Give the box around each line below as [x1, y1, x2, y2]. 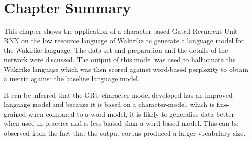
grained [4, 108, 26, 119]
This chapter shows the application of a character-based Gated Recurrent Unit [4, 26, 238, 36]
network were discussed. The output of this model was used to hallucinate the [4, 54, 235, 64]
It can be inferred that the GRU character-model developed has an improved [4, 89, 233, 100]
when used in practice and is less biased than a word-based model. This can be [4, 118, 239, 128]
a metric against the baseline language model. [4, 73, 140, 84]
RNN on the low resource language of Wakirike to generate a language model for [4, 35, 244, 45]
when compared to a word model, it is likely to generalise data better [28, 108, 234, 119]
